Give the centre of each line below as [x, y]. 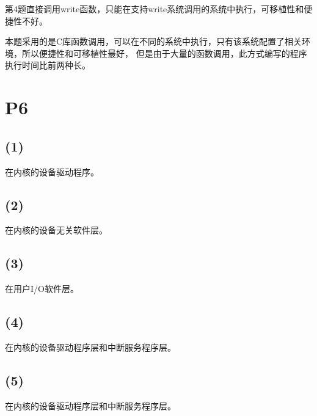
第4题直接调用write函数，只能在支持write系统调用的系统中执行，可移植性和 [155, 9]
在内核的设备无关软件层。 [56, 230]
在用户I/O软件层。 [42, 289]
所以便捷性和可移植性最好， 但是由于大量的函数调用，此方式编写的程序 [164, 53]
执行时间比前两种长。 [48, 65]
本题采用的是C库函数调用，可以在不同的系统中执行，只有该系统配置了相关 [154, 41]
